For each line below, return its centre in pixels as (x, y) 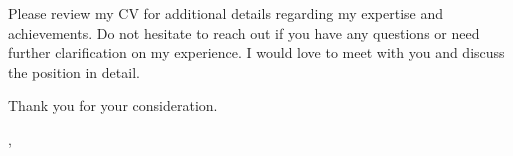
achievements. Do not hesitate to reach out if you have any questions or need (244, 32)
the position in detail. (74, 71)
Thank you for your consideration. (113, 105)
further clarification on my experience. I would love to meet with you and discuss (256, 52)
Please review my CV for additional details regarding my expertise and (226, 13)
